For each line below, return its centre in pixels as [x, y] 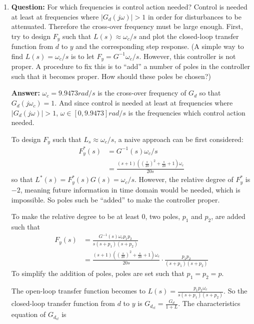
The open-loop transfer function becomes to [78, 291]
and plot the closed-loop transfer [189, 36]
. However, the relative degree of [184, 179]
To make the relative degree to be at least [75, 216]
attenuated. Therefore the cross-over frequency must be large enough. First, [127, 26]
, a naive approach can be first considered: [179, 139]
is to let [83, 56]
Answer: [25, 93]
